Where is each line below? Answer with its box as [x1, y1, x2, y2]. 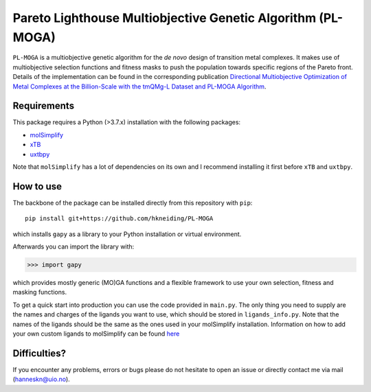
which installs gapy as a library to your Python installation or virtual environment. [12, 230, 242, 238]
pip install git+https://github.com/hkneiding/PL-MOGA [25, 215, 214, 222]
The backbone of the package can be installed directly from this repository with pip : [12, 198, 253, 207]
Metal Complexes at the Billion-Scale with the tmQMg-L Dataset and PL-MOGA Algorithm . [12, 82, 267, 91]
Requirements [12, 100, 75, 112]
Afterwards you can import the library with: [12, 242, 135, 251]
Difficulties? [12, 347, 67, 359]
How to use [12, 181, 62, 192]
